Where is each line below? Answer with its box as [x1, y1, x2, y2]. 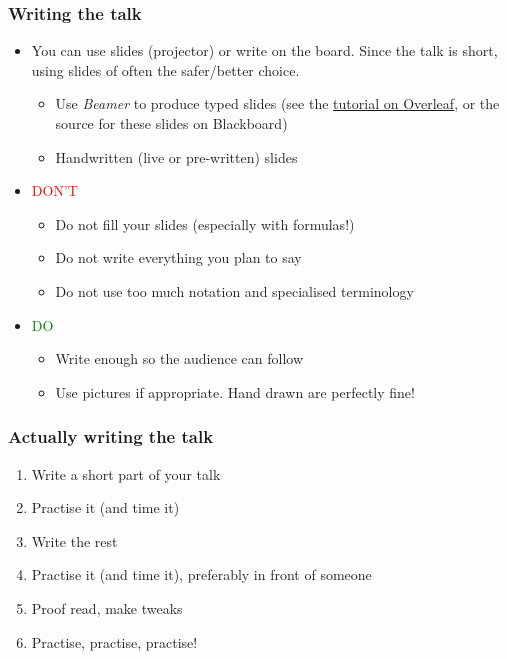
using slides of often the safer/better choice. [31, 59, 300, 80]
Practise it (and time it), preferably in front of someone [31, 564, 372, 585]
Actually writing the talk [8, 424, 214, 449]
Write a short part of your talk [31, 463, 221, 484]
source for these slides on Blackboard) [55, 113, 288, 133]
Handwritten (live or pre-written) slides [55, 146, 298, 167]
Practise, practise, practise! [31, 631, 198, 652]
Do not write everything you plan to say [55, 247, 302, 268]
